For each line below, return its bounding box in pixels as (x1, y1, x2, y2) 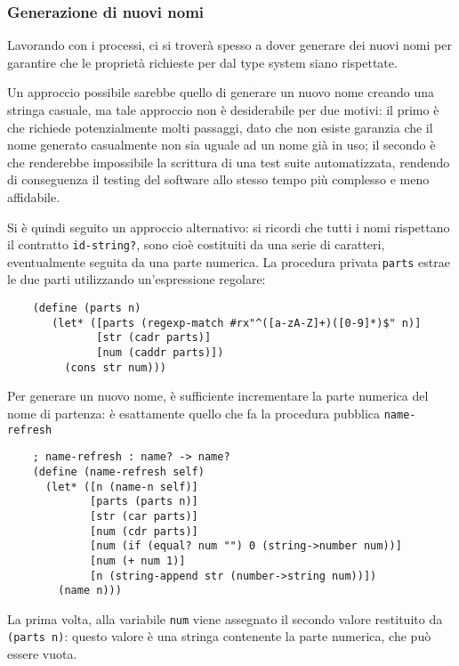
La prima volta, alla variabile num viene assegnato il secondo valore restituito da (7, 609, 443, 628)
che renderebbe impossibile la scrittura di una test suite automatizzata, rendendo (7, 152, 450, 171)
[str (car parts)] (90, 509, 198, 523)
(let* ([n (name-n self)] (44, 480, 198, 493)
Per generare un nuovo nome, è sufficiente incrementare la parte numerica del (7, 386, 429, 405)
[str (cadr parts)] (96, 331, 212, 345)
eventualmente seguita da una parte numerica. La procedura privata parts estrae (7, 252, 450, 271)
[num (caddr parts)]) (96, 346, 224, 360)
